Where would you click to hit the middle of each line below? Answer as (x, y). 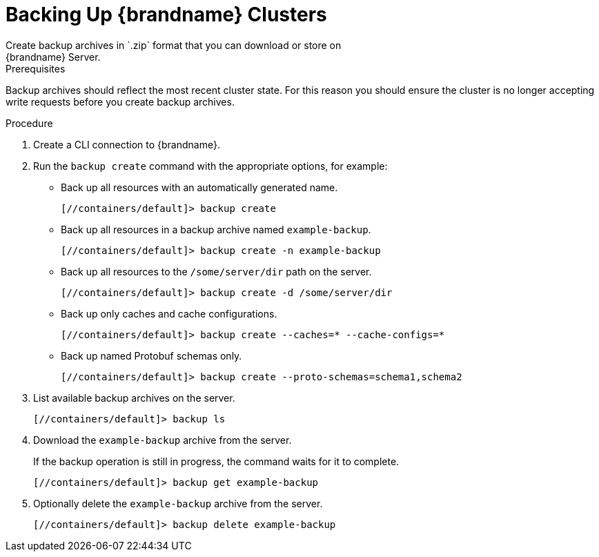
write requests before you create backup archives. (120, 101)
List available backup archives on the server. (134, 398)
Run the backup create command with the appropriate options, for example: (210, 166)
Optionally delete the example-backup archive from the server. (178, 503)
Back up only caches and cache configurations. (169, 313)
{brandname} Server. (53, 57)
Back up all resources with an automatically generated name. (199, 187)
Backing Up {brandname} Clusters (166, 14)
